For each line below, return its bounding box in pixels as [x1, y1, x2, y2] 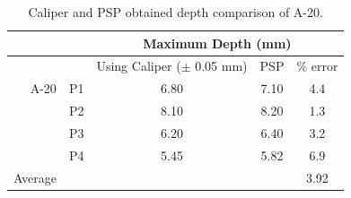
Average [13, 168, 57, 186]
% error [296, 56, 338, 75]
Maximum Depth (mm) [143, 33, 292, 52]
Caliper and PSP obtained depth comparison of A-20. [28, 3, 323, 21]
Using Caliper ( [96, 56, 181, 75]
